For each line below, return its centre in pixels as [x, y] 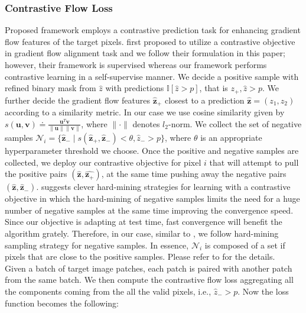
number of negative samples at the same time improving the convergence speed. [149, 210]
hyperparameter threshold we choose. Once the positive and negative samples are [152, 150]
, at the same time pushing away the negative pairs [194, 174]
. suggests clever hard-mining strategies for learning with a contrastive [163, 187]
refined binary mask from [51, 88]
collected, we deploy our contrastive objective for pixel [103, 162]
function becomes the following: [62, 303]
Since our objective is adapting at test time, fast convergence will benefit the [144, 222]
